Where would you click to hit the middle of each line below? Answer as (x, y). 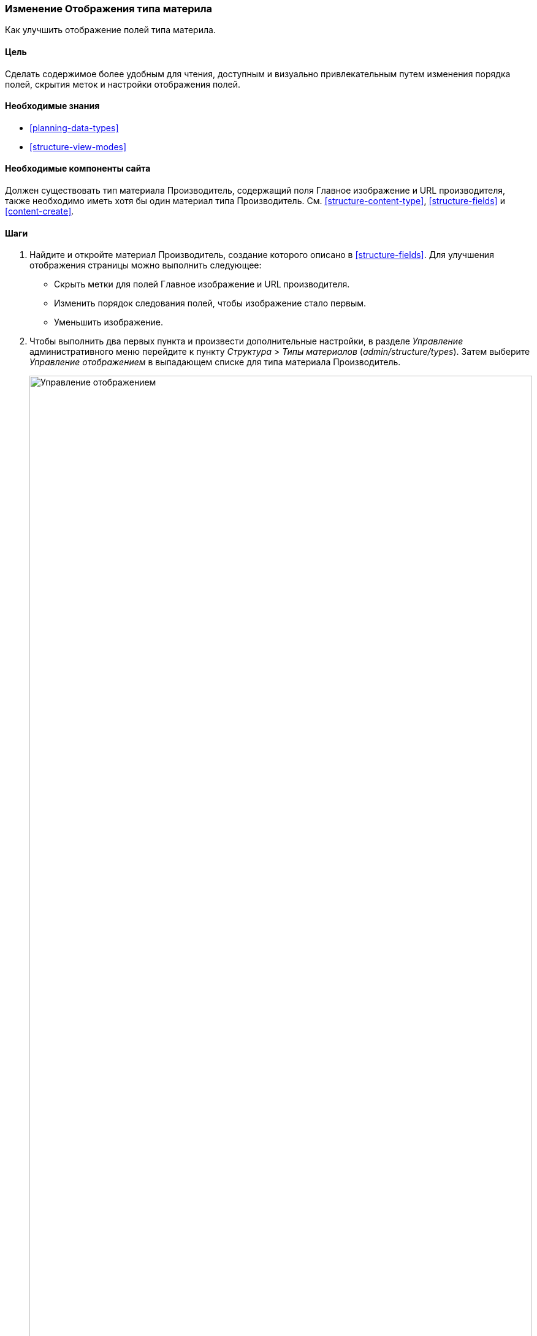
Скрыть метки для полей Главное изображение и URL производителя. (202, 284)
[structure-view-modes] (78, 146)
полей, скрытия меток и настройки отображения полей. (123, 84)
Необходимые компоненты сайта (78, 169)
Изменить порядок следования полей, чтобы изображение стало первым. (210, 303)
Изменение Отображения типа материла (109, 9)
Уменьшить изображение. (109, 322)
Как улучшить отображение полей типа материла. (110, 30)
